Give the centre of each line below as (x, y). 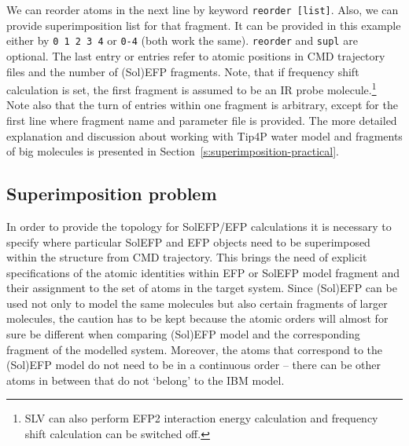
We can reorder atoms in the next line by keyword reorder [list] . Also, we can (203, 9)
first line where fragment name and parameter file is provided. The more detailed (202, 120)
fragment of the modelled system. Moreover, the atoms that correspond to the (195, 349)
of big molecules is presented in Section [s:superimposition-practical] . (173, 151)
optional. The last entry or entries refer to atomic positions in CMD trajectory (196, 55)
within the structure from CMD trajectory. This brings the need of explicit (187, 257)
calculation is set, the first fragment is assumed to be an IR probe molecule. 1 (192, 88)
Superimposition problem (112, 194)
